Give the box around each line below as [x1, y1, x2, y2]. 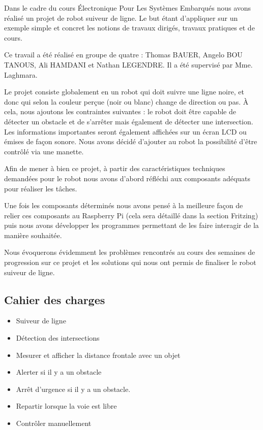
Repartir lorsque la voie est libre [16, 401, 117, 411]
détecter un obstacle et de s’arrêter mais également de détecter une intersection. [4, 116, 253, 126]
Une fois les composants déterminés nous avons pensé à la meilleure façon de [4, 200, 243, 211]
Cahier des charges [4, 291, 105, 307]
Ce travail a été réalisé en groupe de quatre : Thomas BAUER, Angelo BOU [4, 49, 243, 60]
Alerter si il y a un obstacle [16, 367, 102, 377]
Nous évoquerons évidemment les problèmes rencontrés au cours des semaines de [4, 247, 255, 257]
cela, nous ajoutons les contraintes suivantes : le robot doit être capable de [4, 106, 236, 117]
